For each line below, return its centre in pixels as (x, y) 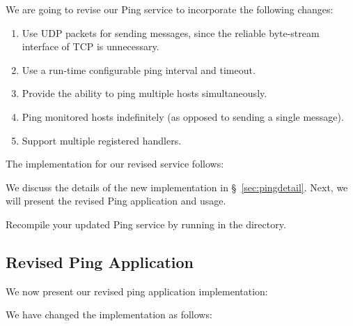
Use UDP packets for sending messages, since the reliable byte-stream (171, 32)
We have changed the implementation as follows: (109, 314)
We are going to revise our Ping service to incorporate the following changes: (170, 9)
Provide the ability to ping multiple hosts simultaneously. (144, 93)
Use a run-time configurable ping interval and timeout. (139, 69)
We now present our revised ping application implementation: (137, 291)
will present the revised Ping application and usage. (116, 201)
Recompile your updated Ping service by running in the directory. (146, 224)
